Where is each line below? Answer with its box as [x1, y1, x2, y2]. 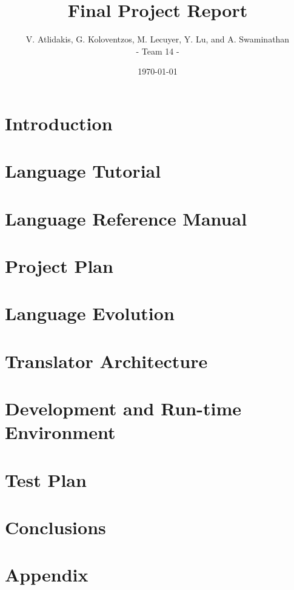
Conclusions [5, 515, 106, 540]
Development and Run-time [5, 396, 242, 421]
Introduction [5, 110, 113, 135]
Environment [5, 420, 116, 444]
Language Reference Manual [5, 206, 247, 230]
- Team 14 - [136, 44, 179, 57]
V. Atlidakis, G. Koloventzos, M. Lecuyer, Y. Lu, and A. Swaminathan [25, 33, 290, 45]
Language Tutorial [5, 158, 161, 183]
